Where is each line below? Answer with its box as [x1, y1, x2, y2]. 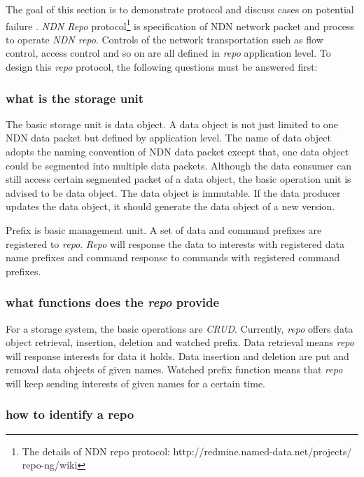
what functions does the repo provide [6, 293, 220, 311]
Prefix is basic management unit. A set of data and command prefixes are [6, 223, 322, 237]
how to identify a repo [6, 406, 134, 423]
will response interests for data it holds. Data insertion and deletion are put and [6, 348, 349, 363]
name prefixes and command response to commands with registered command [6, 250, 340, 265]
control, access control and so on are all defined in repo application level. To [6, 46, 331, 60]
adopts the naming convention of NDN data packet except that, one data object [6, 144, 349, 159]
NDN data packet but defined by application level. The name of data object [6, 130, 331, 145]
